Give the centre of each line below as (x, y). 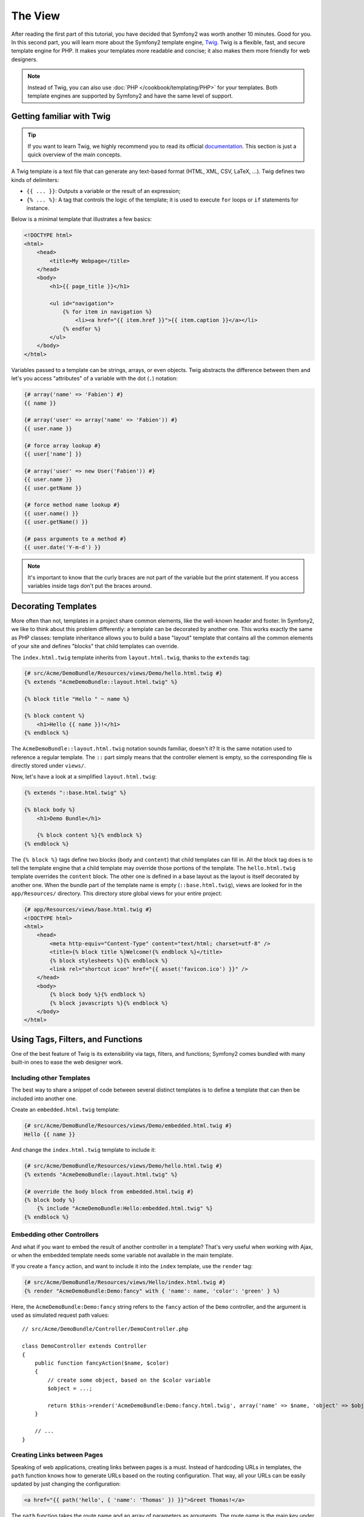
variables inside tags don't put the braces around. (90, 586)
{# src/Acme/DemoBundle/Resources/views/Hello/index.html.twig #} (125, 1282)
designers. (25, 59)
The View (36, 16)
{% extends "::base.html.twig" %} (75, 793)
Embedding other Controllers (55, 1235)
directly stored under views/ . (49, 765)
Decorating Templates (54, 606)
